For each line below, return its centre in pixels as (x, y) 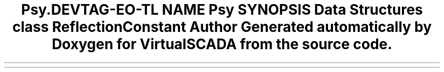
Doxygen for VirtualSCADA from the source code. (222, 44)
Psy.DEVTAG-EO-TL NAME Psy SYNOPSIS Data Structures (222, 10)
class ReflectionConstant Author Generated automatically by (222, 27)
